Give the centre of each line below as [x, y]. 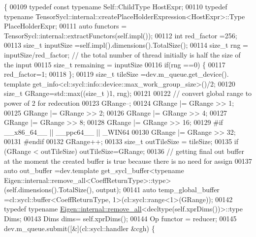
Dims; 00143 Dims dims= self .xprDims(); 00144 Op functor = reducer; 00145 [120, 219]
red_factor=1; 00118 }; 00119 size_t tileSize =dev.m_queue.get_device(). [116, 74]
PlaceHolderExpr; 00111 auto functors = [65, 26]
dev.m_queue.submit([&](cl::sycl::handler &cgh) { [80, 228]
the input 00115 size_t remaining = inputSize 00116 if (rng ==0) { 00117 [115, 64]
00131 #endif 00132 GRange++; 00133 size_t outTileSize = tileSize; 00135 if [121, 141]
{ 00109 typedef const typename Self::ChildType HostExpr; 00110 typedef [116, 6]
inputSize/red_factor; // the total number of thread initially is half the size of [122, 54]
